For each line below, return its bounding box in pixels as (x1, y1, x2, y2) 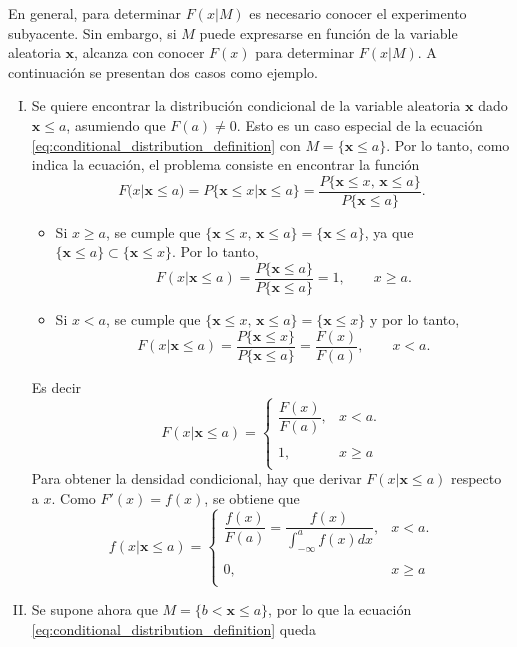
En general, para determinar (8, 3, 182, 23)
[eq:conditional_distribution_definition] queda (31, 618, 316, 639)
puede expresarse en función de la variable (199, 22, 458, 43)
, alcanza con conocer (74, 42, 205, 63)
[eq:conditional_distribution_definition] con (31, 134, 301, 155)
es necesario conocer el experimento (249, 3, 467, 23)
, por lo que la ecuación (268, 599, 412, 620)
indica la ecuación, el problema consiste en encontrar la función (31, 154, 420, 175)
